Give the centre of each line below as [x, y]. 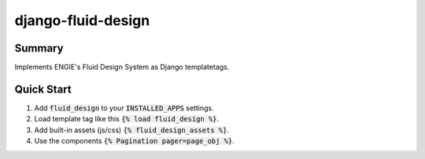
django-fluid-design [82, 20]
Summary [39, 48]
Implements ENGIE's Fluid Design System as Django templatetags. [122, 67]
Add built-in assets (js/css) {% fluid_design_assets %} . [132, 130]
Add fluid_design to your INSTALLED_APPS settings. [124, 108]
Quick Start [43, 89]
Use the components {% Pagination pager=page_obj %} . [135, 141]
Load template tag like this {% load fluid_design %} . [127, 119]
